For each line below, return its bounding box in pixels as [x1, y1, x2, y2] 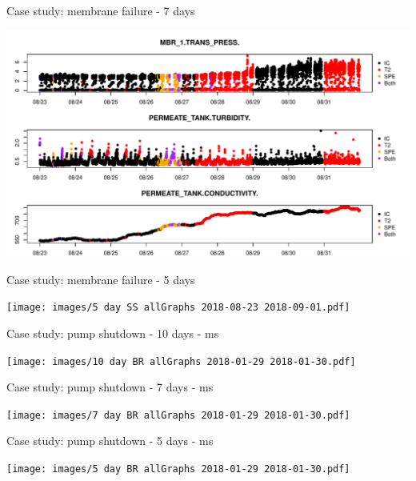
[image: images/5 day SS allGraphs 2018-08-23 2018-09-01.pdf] [6, 302, 350, 314]
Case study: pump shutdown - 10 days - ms [6, 324, 219, 341]
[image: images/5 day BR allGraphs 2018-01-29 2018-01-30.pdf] [6, 463, 350, 475]
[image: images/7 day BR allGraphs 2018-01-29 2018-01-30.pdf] [6, 409, 350, 421]
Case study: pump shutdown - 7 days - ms [6, 379, 214, 395]
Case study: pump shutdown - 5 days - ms [6, 432, 214, 449]
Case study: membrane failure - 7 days [6, 2, 195, 18]
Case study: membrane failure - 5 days [6, 271, 195, 287]
